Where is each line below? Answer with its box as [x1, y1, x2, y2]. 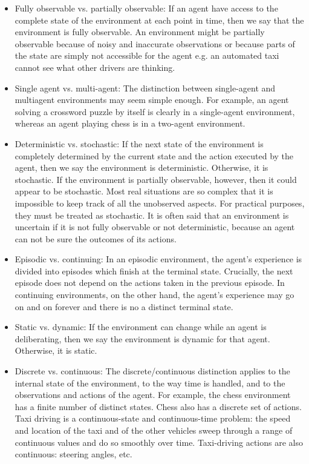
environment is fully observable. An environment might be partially [15, 25, 265, 38]
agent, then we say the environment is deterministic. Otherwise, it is [15, 161, 268, 174]
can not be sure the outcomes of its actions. [15, 232, 177, 245]
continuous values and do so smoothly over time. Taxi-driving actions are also [15, 436, 303, 448]
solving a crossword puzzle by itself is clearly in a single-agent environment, [15, 105, 295, 118]
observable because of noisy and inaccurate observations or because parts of [15, 37, 295, 50]
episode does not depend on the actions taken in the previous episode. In [15, 276, 285, 289]
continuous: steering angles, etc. [15, 448, 132, 460]
